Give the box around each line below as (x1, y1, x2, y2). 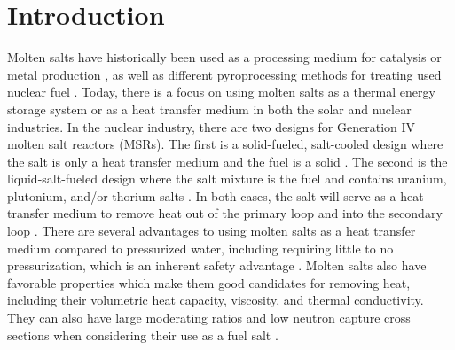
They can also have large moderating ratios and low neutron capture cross (7, 308, 411, 327)
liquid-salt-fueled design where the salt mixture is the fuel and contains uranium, (7, 169, 447, 188)
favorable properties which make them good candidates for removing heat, (7, 273, 411, 292)
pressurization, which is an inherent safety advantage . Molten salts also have (7, 256, 427, 275)
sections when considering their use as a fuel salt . (7, 325, 278, 344)
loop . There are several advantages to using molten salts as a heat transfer (7, 222, 416, 240)
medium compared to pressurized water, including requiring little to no (7, 238, 394, 257)
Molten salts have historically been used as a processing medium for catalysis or (7, 48, 442, 66)
